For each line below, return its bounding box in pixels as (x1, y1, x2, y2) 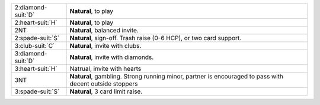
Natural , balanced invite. (69, 27, 139, 34)
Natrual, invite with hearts (69, 65, 142, 73)
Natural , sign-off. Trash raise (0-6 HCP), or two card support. (69, 34, 242, 42)
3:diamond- (14, 50, 47, 57)
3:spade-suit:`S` (14, 87, 60, 96)
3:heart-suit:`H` (14, 65, 57, 73)
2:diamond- (14, 4, 47, 11)
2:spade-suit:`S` (14, 34, 60, 42)
